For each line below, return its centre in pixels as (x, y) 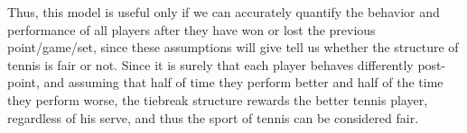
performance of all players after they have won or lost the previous (191, 29)
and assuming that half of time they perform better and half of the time (243, 82)
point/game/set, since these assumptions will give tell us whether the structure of (233, 47)
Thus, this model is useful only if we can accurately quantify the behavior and (224, 12)
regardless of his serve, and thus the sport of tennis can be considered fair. (213, 117)
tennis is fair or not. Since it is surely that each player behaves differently (210, 64)
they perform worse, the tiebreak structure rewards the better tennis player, (218, 99)
